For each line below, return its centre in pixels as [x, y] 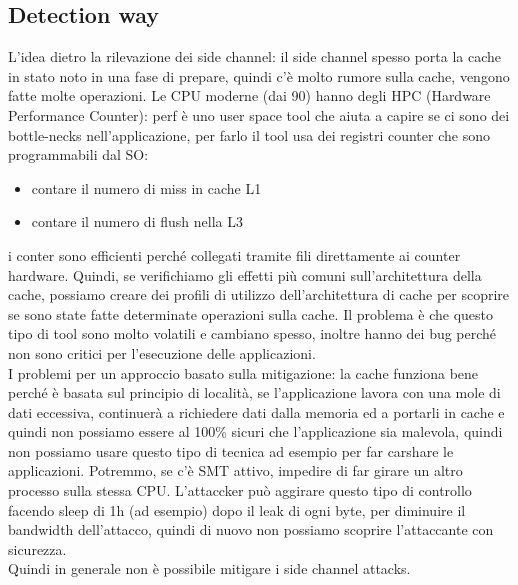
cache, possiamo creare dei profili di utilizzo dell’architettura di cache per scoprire [259, 294]
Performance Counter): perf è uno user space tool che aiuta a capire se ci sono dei [259, 114]
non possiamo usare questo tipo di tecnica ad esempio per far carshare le [231, 450]
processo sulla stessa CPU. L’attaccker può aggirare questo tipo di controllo [240, 490]
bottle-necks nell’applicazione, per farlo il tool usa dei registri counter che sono [249, 134]
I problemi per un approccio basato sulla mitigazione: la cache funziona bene [243, 372]
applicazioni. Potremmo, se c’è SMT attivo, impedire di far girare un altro [235, 470]
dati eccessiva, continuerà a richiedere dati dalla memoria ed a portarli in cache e [256, 411]
